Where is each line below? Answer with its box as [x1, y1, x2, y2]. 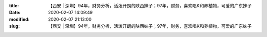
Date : [9, 10, 21, 16]
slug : [9, 23, 20, 29]
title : [9, 3, 19, 8]
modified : [9, 16, 30, 22]
